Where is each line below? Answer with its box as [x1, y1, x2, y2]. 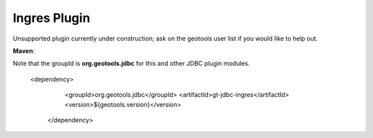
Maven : [12, 47, 35, 55]
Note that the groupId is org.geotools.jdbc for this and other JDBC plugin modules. [12, 59, 250, 68]
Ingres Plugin [12, 10, 90, 25]
